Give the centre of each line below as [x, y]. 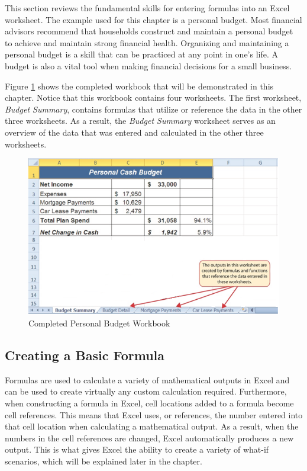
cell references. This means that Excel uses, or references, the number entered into [154, 414]
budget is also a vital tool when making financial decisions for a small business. [148, 65]
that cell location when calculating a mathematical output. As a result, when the [152, 426]
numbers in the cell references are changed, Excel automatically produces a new [149, 438]
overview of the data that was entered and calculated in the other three [134, 132]
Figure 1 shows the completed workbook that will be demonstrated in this [139, 86]
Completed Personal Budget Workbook [99, 323]
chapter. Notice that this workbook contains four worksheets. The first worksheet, [153, 97]
